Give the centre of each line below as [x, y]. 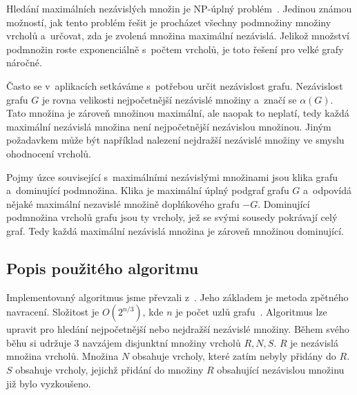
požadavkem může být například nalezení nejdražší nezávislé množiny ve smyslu [175, 140]
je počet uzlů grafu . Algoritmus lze [251, 312]
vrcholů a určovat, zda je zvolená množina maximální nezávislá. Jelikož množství [178, 36]
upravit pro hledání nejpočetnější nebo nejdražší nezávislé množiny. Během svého [178, 329]
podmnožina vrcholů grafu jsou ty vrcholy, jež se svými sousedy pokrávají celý [172, 217]
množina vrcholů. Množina [62, 356]
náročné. [24, 62]
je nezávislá [314, 342]
